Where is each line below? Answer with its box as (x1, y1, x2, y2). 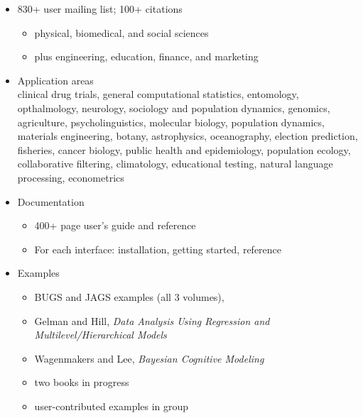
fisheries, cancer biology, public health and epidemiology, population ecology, (17, 142, 351, 157)
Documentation (17, 194, 85, 209)
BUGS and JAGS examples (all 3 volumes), (34, 289, 224, 304)
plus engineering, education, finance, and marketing (34, 49, 259, 64)
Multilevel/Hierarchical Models (34, 327, 167, 342)
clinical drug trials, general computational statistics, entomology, (17, 87, 299, 101)
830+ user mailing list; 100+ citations (17, 1, 183, 16)
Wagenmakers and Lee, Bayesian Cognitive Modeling (34, 351, 264, 365)
